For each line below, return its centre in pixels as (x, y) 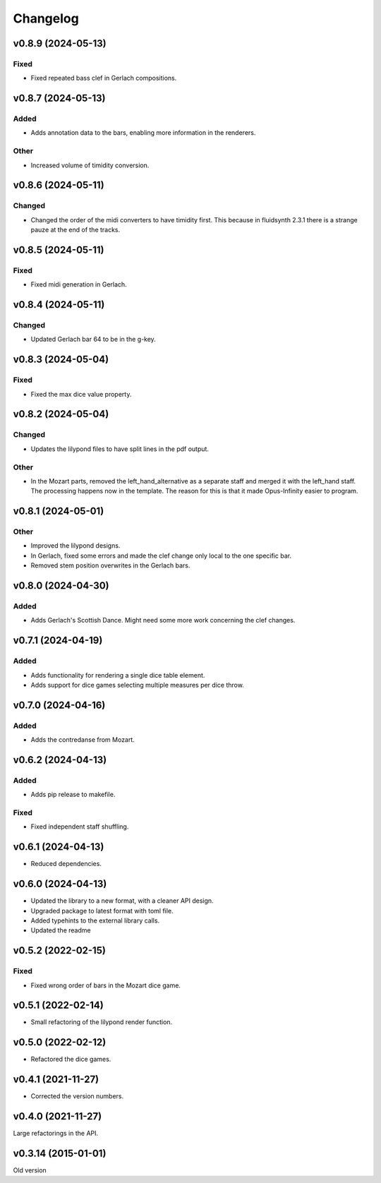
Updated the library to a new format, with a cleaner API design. (122, 901)
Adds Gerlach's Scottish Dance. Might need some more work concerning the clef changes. (163, 620)
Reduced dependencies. (66, 864)
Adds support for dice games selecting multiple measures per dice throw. (138, 685)
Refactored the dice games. (71, 1059)
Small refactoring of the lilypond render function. (102, 1022)
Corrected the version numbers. (77, 1096)
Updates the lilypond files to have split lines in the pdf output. (120, 449)
